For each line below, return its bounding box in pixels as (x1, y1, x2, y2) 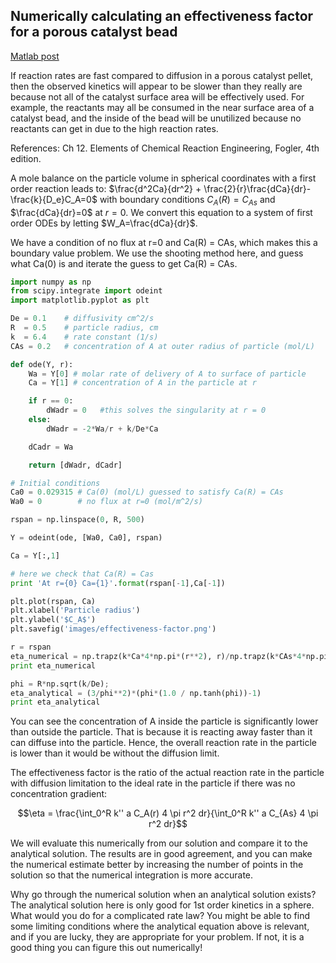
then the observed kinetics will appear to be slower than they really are (10, 80, 303, 92)
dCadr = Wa (28, 442, 74, 452)
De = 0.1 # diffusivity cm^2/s (10, 314, 155, 324)
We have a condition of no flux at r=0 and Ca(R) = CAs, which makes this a (10, 236, 318, 248)
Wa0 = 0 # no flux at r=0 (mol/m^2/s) (10, 497, 203, 507)
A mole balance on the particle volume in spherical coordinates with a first (10, 172, 317, 184)
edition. (10, 152, 42, 164)
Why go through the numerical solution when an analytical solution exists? (10, 889, 317, 901)
